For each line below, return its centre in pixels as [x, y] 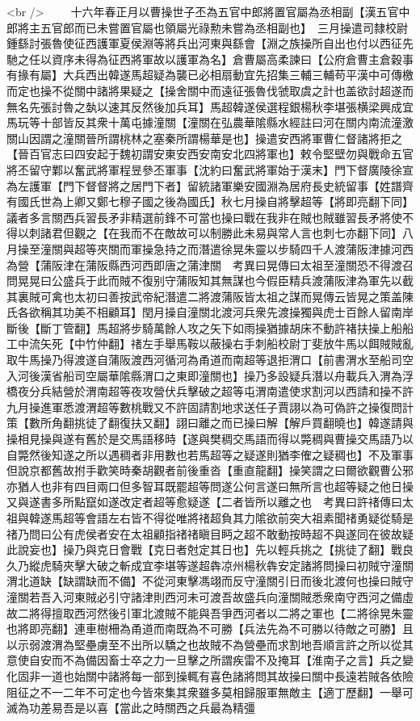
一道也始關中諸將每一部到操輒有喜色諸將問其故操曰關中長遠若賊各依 [221, 675]
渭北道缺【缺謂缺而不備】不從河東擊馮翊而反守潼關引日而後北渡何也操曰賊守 [210, 581]
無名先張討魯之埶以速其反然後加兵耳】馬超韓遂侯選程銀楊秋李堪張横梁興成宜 [210, 106]
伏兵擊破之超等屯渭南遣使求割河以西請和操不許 [289, 391]
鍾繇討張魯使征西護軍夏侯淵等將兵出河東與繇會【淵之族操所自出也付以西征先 [210, 43]
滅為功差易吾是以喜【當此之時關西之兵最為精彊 [131, 708]
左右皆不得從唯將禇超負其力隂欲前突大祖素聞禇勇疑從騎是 [260, 518]
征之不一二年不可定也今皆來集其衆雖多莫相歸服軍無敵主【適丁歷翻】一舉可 [215, 692]
